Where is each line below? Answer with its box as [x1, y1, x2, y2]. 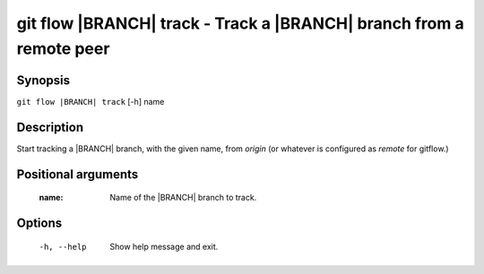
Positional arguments [16, 167, 139, 182]
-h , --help [39, 242, 87, 252]
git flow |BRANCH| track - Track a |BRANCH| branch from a [16, 13, 465, 33]
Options [16, 215, 63, 230]
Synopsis [16, 73, 71, 88]
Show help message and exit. [109, 241, 219, 252]
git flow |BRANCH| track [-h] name [16, 96, 165, 107]
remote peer [16, 39, 110, 58]
